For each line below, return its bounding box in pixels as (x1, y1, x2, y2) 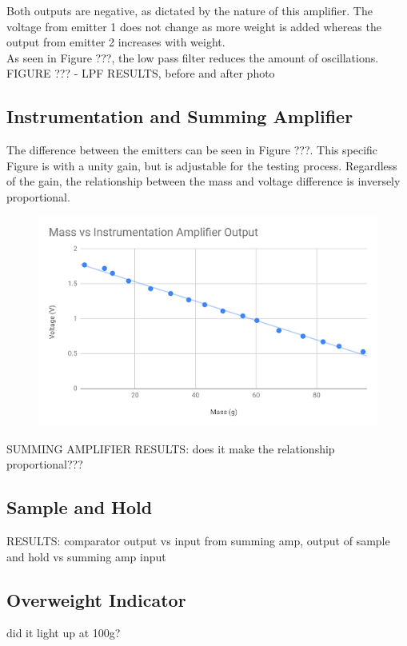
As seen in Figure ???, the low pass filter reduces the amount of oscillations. (6, 49, 379, 66)
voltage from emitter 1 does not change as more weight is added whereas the (6, 18, 381, 34)
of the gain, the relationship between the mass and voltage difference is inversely (6, 173, 401, 189)
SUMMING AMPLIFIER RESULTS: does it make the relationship (6, 440, 335, 457)
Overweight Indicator (6, 587, 186, 612)
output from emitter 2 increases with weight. (6, 34, 225, 50)
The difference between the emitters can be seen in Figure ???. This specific (6, 142, 378, 158)
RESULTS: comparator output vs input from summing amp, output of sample (6, 532, 390, 549)
